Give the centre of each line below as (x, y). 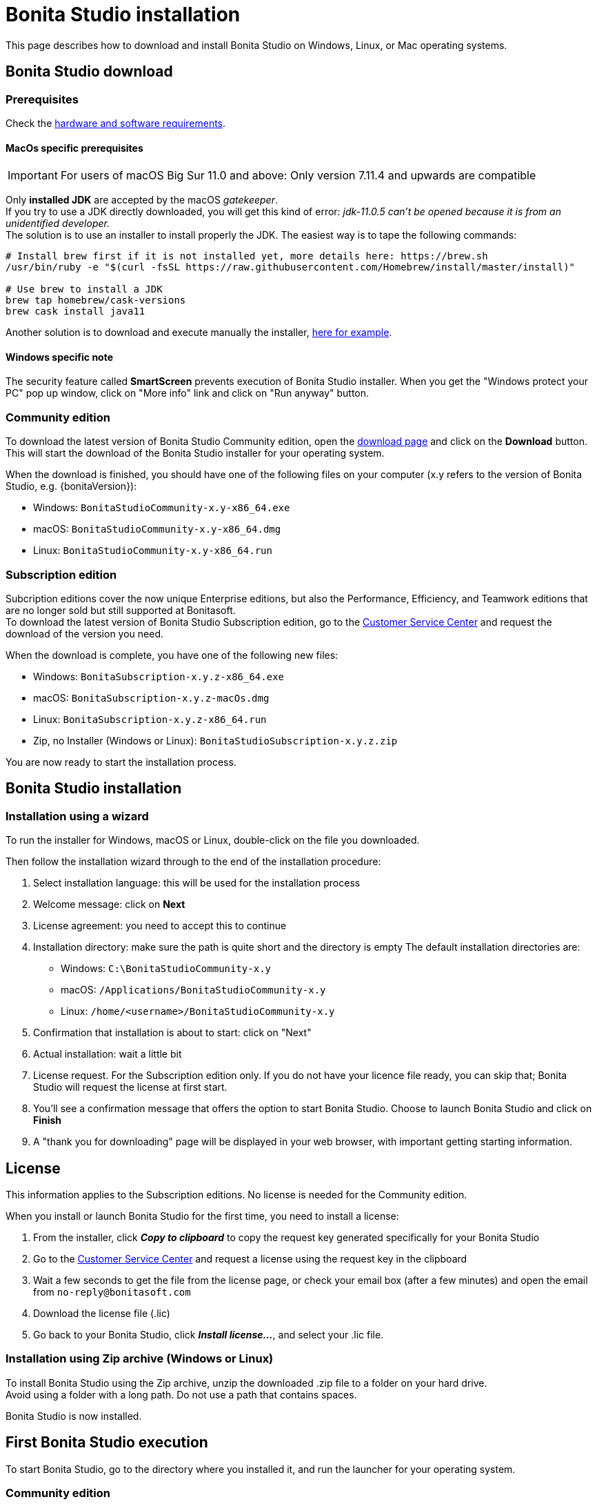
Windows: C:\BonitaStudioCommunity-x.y (166, 969)
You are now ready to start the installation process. (121, 762)
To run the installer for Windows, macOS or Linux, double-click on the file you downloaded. (213, 840)
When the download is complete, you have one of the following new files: (172, 655)
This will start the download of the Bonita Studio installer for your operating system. (195, 453)
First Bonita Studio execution (107, 1443)
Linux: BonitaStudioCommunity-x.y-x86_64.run (153, 551)
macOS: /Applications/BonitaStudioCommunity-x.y (193, 990)
